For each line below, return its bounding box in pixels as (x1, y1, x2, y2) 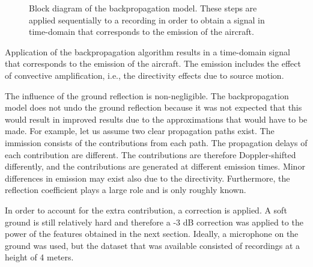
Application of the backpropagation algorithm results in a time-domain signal (5, 45, 290, 58)
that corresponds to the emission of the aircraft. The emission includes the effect (5, 57, 301, 70)
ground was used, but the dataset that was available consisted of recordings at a (5, 239, 300, 251)
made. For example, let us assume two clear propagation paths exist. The (5, 124, 275, 137)
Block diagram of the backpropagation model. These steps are (29, 2, 257, 14)
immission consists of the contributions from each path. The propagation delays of (5, 136, 308, 149)
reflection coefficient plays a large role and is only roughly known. (5, 183, 246, 196)
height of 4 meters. (5, 251, 74, 263)
